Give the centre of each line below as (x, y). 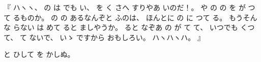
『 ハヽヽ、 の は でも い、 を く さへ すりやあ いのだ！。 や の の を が (125, 7)
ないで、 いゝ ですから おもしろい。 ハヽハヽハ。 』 (117, 37)
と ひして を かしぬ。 (39, 54)
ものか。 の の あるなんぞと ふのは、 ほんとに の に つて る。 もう (132, 17)
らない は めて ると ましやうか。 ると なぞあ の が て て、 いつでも (125, 27)
